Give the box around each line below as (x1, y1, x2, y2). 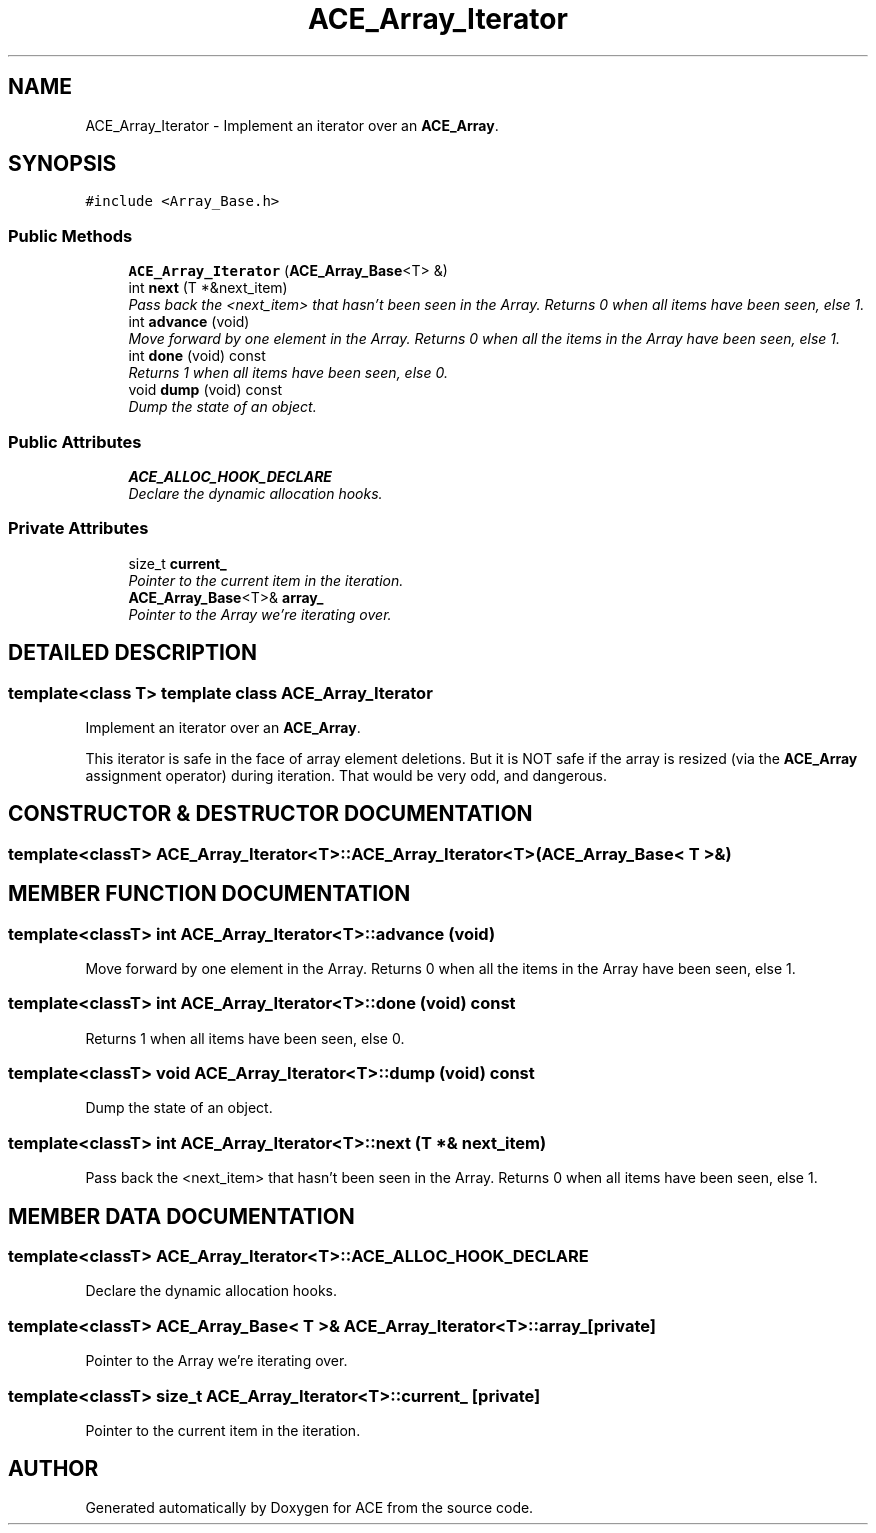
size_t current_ (128, 554, 227, 572)
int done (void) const (128, 347, 266, 365)
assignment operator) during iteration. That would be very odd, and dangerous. (85, 766, 608, 784)
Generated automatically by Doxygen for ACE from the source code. (85, 1498, 534, 1516)
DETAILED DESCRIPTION (8, 640, 258, 666)
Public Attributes (8, 431, 142, 452)
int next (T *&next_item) (128, 279, 288, 297)
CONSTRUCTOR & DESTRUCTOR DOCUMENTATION (8, 801, 533, 827)
